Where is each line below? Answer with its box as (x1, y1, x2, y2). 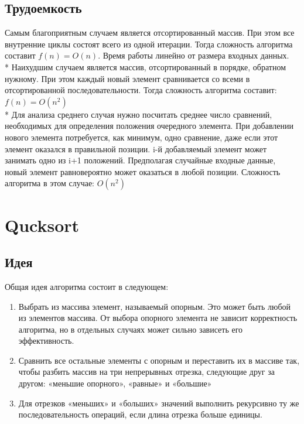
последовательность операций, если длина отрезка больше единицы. (18, 408, 262, 420)
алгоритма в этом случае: (5, 177, 94, 189)
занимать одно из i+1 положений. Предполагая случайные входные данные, (5, 154, 276, 166)
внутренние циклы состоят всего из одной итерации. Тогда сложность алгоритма (5, 37, 293, 50)
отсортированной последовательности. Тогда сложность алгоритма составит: (5, 84, 277, 96)
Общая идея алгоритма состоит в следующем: (5, 280, 169, 292)
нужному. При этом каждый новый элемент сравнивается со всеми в (5, 72, 250, 84)
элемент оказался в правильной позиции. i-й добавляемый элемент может (5, 142, 267, 155)
